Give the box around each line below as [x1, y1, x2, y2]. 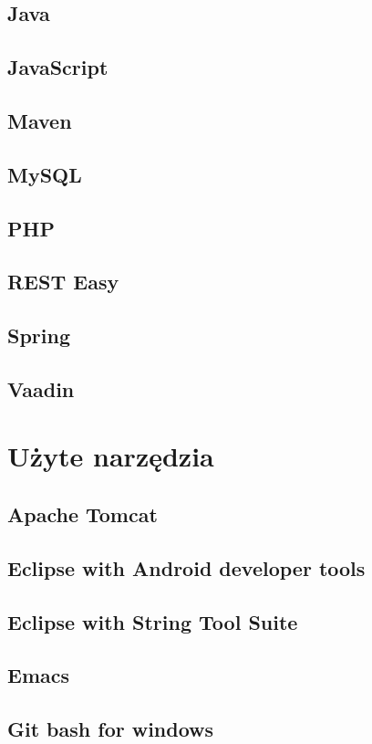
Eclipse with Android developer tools [7, 553, 366, 582]
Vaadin [7, 374, 75, 403]
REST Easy [7, 267, 119, 296]
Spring [7, 321, 70, 350]
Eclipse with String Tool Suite [7, 607, 298, 635]
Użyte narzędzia [7, 437, 214, 475]
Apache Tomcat [7, 500, 158, 529]
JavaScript [7, 53, 108, 81]
